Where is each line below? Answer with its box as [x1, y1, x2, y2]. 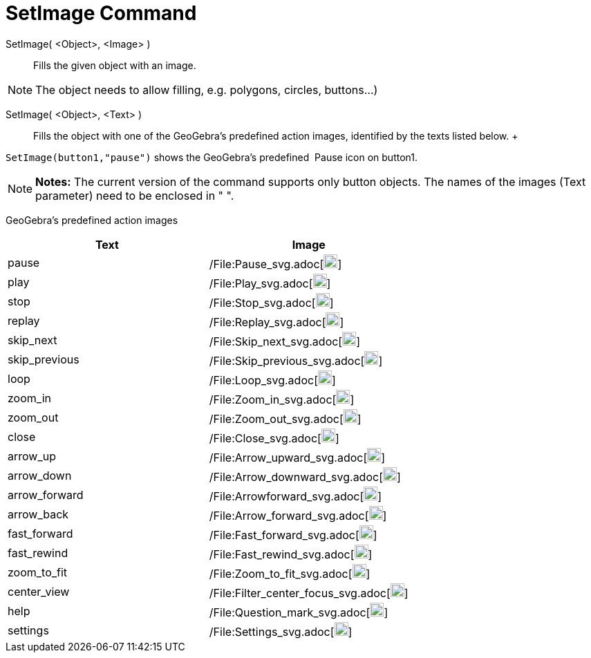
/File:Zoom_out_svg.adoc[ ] [209, 411, 362, 426]
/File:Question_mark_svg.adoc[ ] [209, 605, 388, 619]
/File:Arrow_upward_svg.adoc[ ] [209, 450, 386, 464]
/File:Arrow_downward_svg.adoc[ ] [209, 469, 401, 484]
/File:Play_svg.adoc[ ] [209, 276, 331, 290]
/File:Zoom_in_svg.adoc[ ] [209, 392, 355, 406]
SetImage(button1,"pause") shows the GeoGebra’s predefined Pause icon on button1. [6, 151, 418, 163]
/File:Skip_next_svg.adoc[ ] [209, 334, 361, 348]
